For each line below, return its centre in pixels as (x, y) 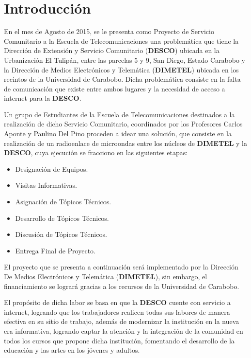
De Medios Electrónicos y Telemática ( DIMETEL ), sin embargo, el (106, 276)
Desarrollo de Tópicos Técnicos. (62, 218)
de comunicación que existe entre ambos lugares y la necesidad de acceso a (115, 88)
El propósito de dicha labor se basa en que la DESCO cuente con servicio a (117, 302)
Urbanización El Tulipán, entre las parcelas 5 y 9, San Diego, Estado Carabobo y (125, 60)
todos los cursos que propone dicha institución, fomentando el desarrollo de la (119, 340)
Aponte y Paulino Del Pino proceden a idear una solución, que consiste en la (118, 134)
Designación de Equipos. (52, 169)
